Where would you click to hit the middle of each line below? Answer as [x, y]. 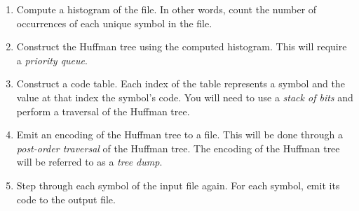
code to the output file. [66, 199]
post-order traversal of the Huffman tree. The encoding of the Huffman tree [178, 148]
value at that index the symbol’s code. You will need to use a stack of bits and [185, 97]
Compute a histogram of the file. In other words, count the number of [167, 9]
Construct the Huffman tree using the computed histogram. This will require [182, 46]
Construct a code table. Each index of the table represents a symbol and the [181, 83]
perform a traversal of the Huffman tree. [103, 111]
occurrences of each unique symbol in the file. [114, 23]
